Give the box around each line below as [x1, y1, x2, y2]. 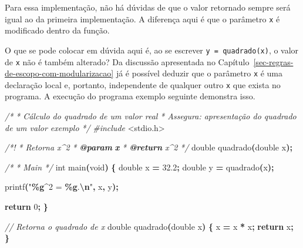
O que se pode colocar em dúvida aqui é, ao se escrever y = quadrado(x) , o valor [5, 43, 299, 56]
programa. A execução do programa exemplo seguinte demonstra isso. [5, 90, 255, 102]
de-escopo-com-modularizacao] [5, 67, 114, 79]
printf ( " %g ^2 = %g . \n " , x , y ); [5, 180, 119, 193]
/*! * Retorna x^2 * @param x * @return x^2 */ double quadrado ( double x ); [5, 141, 292, 153]
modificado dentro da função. [5, 24, 110, 36]
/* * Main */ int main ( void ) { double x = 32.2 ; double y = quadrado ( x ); [5, 160, 274, 173]
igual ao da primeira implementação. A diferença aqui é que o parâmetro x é [5, 12, 280, 25]
